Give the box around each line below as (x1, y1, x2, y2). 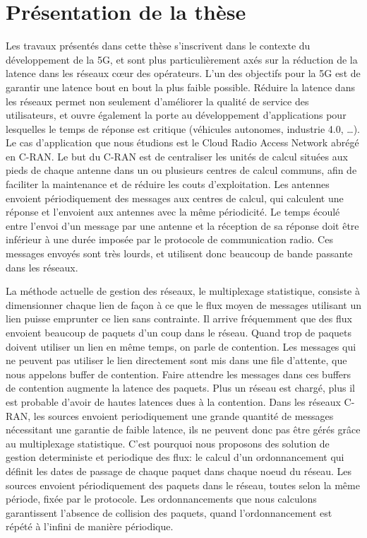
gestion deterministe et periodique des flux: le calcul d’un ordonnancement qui (6, 450, 344, 464)
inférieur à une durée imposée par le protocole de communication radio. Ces (6, 232, 333, 247)
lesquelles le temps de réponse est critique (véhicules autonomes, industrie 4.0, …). (6, 121, 361, 136)
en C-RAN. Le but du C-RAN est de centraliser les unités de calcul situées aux (6, 148, 348, 163)
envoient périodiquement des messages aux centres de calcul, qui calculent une (6, 190, 344, 205)
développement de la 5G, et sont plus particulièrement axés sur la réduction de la (6, 52, 358, 66)
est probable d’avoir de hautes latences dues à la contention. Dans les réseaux (6, 394, 341, 409)
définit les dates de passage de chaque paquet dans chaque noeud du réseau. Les (6, 463, 351, 478)
